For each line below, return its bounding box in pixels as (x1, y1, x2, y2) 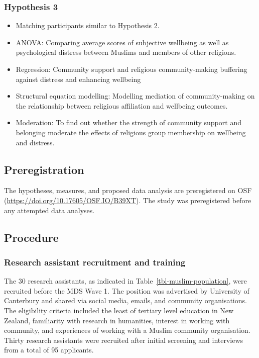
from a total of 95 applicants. (4, 344, 94, 355)
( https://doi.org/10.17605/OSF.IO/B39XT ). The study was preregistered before (4, 195, 251, 205)
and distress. (16, 137, 55, 147)
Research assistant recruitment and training (4, 255, 186, 268)
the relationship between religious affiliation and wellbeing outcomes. (16, 100, 228, 111)
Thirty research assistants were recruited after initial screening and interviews (4, 334, 243, 345)
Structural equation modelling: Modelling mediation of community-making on (16, 91, 255, 101)
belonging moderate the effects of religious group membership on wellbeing (16, 127, 246, 137)
